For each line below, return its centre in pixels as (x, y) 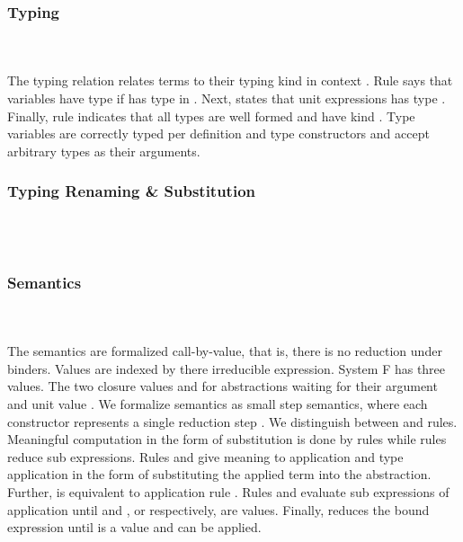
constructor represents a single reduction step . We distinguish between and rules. (232, 421)
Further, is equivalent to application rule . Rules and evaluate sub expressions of (228, 491)
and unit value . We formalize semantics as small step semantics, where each (218, 403)
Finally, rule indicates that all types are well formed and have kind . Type (211, 116)
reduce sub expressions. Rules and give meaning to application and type (205, 456)
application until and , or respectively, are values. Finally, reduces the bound (218, 509)
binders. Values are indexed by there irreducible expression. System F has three (227, 368)
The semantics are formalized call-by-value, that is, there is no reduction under (225, 351)
